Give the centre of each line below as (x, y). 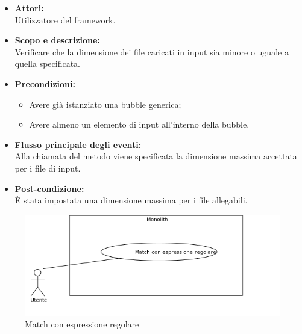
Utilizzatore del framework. (65, 20)
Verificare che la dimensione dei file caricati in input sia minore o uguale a (152, 51)
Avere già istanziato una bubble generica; (105, 104)
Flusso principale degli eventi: (78, 144)
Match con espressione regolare (82, 324)
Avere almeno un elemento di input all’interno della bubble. (139, 124)
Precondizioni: (45, 83)
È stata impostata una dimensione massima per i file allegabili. (131, 200)
